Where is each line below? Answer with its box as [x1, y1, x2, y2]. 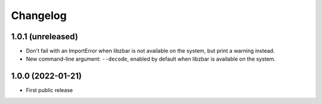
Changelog [11, 9, 67, 22]
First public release [26, 87, 73, 94]
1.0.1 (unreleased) [11, 31, 79, 42]
